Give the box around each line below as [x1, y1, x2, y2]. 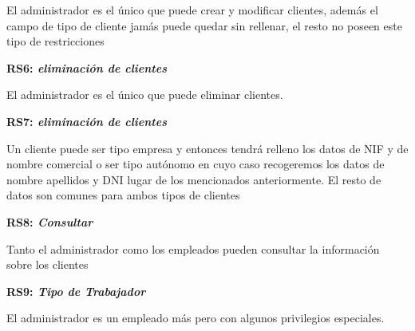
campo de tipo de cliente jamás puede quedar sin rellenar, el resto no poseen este [6, 17, 402, 33]
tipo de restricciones [6, 33, 105, 49]
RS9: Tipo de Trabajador [6, 282, 146, 299]
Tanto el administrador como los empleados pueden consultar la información [6, 240, 380, 257]
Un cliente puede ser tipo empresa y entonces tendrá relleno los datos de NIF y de [6, 140, 409, 156]
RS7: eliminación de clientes [6, 112, 167, 129]
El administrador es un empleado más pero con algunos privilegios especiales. [6, 309, 385, 326]
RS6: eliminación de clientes [6, 59, 167, 76]
